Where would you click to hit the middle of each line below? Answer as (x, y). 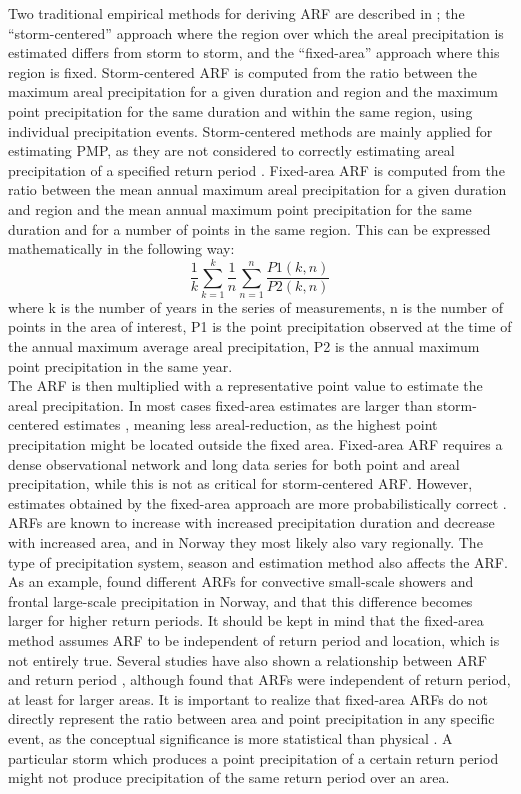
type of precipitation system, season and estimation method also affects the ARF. (258, 561)
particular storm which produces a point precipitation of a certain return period (253, 757)
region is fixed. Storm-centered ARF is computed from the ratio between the (242, 71)
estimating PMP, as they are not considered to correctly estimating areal (231, 150)
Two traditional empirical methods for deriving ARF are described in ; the (236, 13)
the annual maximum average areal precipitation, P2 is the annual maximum (244, 346)
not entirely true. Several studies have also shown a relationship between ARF (247, 659)
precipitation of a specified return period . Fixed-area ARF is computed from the (256, 169)
